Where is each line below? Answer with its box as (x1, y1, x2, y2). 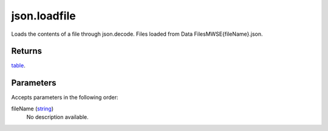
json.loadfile (11, 9, 76, 22)
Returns (11, 46, 43, 56)
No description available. (26, 113, 89, 121)
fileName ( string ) (11, 105, 54, 112)
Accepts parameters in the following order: (11, 94, 118, 101)
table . (11, 62, 26, 69)
